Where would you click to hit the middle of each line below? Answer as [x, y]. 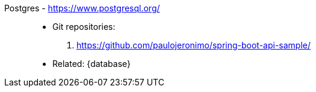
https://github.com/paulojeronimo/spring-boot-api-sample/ [194, 45]
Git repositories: [84, 27]
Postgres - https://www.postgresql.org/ [82, 8]
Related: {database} [92, 64]
